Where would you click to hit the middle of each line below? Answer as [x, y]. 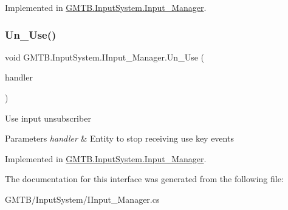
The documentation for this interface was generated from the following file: [144, 179]
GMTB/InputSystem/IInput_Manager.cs [82, 199]
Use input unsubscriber [48, 118]
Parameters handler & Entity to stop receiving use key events [119, 138]
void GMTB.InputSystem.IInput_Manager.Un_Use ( [105, 57]
